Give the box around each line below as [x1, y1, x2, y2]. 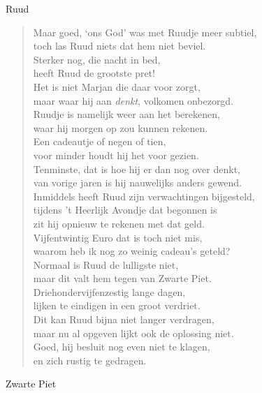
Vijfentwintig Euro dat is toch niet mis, [33, 230, 203, 244]
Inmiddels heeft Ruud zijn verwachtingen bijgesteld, [33, 188, 255, 203]
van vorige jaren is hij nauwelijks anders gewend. [33, 175, 242, 190]
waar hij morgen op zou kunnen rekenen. [33, 120, 208, 135]
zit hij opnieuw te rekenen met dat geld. [33, 216, 205, 230]
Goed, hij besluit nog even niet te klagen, [33, 339, 210, 354]
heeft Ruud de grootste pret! [33, 66, 155, 80]
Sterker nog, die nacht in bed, [33, 52, 161, 66]
